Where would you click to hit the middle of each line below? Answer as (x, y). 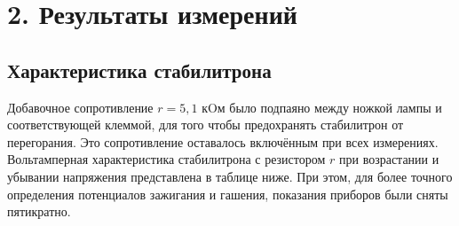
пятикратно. (39, 211)
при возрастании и (389, 159)
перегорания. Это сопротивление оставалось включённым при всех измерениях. (223, 141)
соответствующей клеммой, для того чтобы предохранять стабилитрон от (206, 125)
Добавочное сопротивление (80, 107)
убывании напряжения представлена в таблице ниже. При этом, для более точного (230, 176)
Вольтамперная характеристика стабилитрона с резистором (166, 159)
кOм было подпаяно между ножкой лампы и (322, 107)
